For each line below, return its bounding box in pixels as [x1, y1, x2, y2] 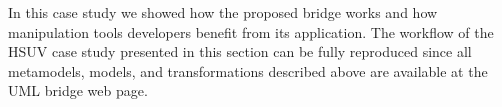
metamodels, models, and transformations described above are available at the [8, 60, 488, 81]
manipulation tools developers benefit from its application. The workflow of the [8, 21, 494, 42]
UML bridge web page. [8, 80, 148, 101]
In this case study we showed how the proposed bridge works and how [8, 2, 438, 22]
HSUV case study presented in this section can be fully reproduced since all [8, 41, 472, 62]
